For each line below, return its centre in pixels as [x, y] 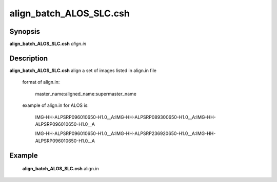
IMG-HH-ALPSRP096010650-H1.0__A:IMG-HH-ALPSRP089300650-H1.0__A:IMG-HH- [126, 117]
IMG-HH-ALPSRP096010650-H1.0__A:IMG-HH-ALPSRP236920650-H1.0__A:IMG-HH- [125, 133]
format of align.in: [41, 82]
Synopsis [25, 31]
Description [29, 58]
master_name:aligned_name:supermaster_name [86, 94]
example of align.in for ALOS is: [56, 105]
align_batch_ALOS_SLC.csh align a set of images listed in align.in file [83, 70]
